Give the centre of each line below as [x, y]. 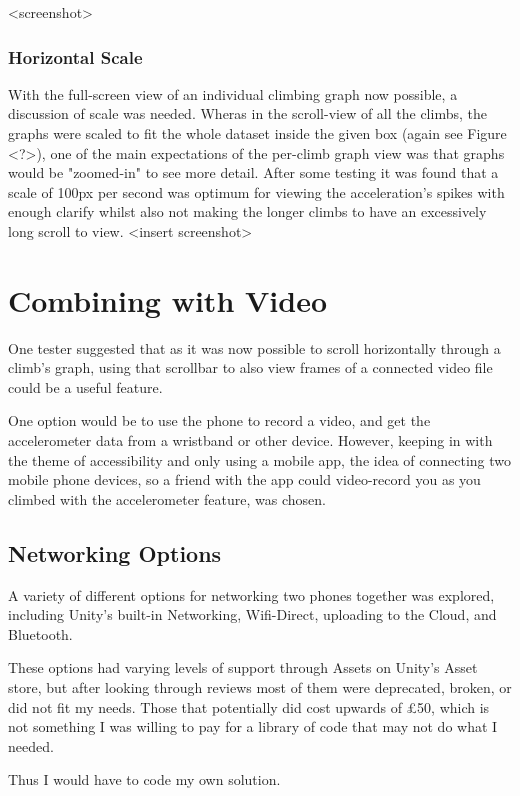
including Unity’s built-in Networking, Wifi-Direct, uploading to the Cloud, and [252, 614]
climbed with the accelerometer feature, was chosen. [167, 498]
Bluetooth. [40, 633]
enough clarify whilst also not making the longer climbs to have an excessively [247, 211]
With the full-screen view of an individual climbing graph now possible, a [233, 93]
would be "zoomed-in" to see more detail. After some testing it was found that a [253, 172]
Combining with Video [168, 299]
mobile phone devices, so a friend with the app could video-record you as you [244, 479]
